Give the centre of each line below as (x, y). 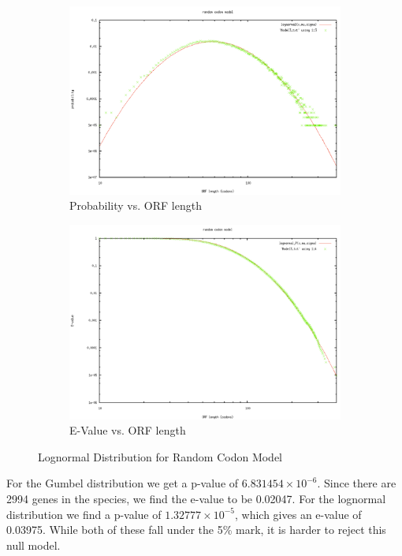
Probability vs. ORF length (136, 205)
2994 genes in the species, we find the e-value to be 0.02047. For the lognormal (196, 498)
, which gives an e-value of (298, 514)
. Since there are (357, 483)
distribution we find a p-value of (84, 514)
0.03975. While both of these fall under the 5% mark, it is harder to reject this (196, 530)
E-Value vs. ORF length (128, 430)
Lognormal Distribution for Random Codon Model (160, 456)
